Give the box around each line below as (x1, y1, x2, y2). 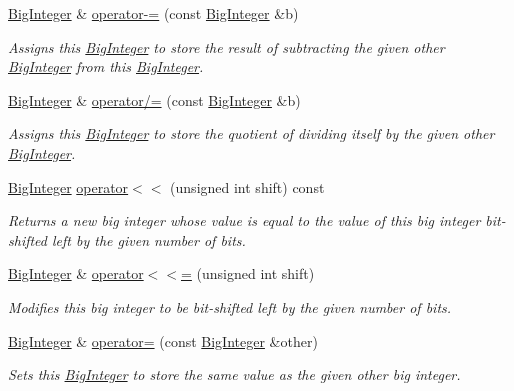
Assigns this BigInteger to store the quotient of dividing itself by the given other (8, 123, 495, 144)
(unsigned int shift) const (170, 176, 325, 197)
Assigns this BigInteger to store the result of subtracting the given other (8, 36, 445, 57)
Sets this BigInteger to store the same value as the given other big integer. (8, 364, 461, 385)
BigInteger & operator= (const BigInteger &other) (8, 330, 318, 351)
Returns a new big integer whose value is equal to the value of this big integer (8, 210, 481, 231)
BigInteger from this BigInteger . (8, 56, 204, 77)
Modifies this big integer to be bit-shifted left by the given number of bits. (8, 296, 452, 317)
